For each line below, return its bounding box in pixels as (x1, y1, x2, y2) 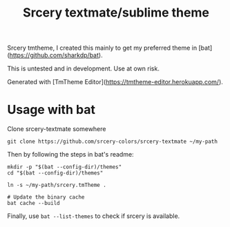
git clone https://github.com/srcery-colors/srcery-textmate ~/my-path (7, 138, 218, 146)
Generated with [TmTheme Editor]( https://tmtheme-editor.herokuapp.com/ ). (7, 78, 223, 86)
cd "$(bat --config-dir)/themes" (7, 170, 104, 177)
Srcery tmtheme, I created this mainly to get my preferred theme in (7, 43, 198, 52)
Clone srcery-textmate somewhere (7, 125, 106, 133)
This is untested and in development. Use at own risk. (7, 64, 160, 73)
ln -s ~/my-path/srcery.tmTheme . (7, 181, 107, 189)
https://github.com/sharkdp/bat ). (9, 51, 103, 59)
